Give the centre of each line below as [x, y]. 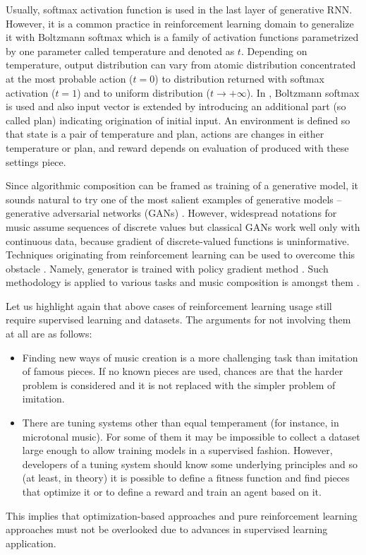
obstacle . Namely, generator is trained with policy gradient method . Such [167, 268]
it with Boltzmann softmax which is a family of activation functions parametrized [182, 37]
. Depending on [274, 50]
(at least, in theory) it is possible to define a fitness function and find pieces [186, 478]
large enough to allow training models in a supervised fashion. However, [177, 450]
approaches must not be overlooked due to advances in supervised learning [167, 529]
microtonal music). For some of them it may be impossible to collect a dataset [191, 436]
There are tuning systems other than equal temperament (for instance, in [181, 423]
